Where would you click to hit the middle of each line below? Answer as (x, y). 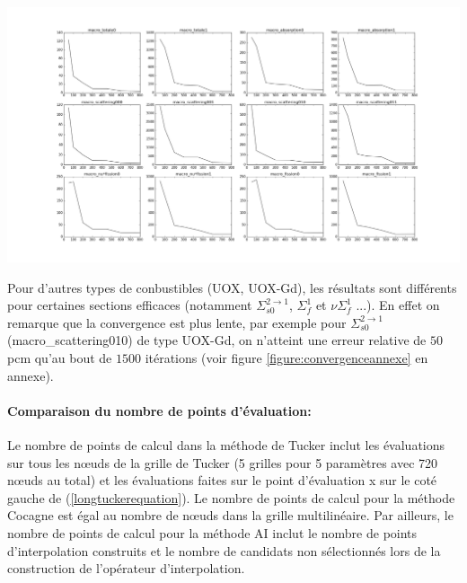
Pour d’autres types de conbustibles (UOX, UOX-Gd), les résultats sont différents (232, 287)
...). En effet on (398, 305)
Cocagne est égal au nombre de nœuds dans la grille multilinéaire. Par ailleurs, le (230, 515)
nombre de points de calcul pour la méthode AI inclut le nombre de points (212, 532)
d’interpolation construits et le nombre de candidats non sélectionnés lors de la (224, 550)
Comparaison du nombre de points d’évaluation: (159, 410)
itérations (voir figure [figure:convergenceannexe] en (286, 357)
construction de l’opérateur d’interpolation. (126, 568)
